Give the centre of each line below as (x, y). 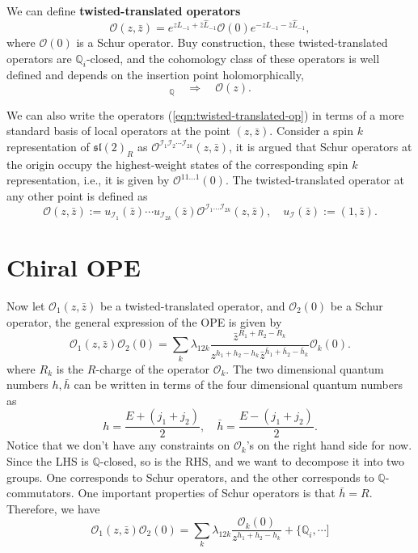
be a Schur (357, 305)
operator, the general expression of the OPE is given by (144, 321)
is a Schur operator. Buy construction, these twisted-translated (232, 42)
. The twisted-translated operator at (315, 180)
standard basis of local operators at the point (118, 131)
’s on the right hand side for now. (329, 445)
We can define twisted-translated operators (124, 11)
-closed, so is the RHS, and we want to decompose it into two (252, 461)
